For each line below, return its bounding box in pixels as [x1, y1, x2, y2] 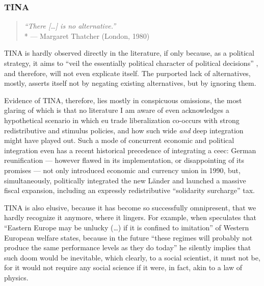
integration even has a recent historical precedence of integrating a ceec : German [4, 145, 256, 155]
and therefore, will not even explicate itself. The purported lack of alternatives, [4, 67, 251, 78]
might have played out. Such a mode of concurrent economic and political [4, 135, 234, 146]
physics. [4, 272, 29, 282]
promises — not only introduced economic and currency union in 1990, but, [4, 164, 241, 175]
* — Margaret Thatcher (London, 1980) [24, 30, 150, 41]
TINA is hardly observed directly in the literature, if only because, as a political [4, 47, 254, 58]
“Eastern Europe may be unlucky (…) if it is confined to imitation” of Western [4, 222, 249, 232]
